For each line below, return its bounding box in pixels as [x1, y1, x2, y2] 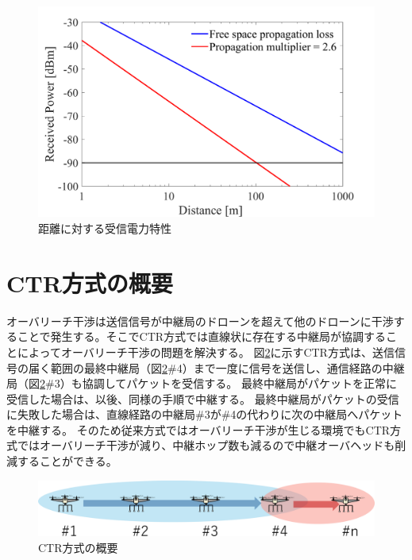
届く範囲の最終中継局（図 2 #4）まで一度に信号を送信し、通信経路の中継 [28, 359, 405, 376]
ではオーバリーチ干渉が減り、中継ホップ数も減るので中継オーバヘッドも [17, 437, 395, 454]
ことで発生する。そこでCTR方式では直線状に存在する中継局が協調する [17, 328, 387, 345]
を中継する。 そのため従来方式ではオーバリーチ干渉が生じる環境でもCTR [6, 421, 391, 438]
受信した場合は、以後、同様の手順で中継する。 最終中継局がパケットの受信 [6, 390, 399, 407]
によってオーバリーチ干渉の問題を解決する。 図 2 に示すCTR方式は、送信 [17, 343, 395, 360]
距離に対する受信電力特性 [38, 220, 171, 236]
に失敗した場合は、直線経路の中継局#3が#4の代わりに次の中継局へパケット [6, 406, 403, 423]
